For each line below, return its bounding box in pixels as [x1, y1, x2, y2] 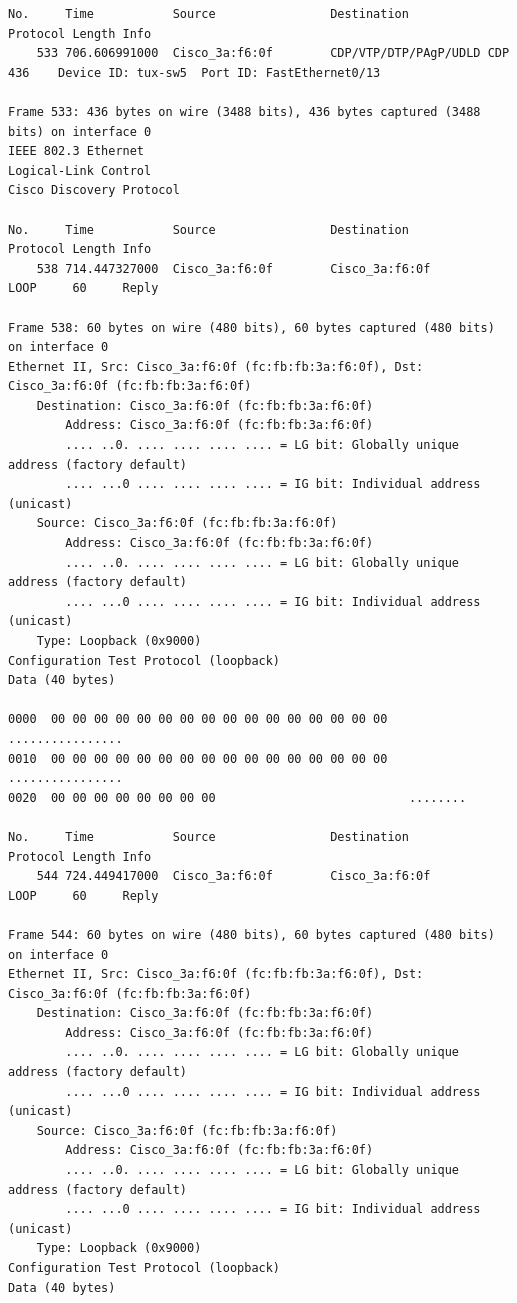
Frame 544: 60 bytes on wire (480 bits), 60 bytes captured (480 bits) [8, 927, 495, 942]
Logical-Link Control [8, 163, 152, 178]
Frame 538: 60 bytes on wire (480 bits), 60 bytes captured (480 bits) [8, 320, 495, 335]
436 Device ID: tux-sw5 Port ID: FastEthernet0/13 [8, 65, 381, 80]
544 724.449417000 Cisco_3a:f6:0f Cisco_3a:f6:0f [36, 869, 431, 884]
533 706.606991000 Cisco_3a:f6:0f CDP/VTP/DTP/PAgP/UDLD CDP [36, 46, 510, 61]
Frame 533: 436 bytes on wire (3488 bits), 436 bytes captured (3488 [8, 104, 481, 119]
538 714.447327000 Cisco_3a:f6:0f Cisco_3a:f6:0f [36, 261, 431, 276]
